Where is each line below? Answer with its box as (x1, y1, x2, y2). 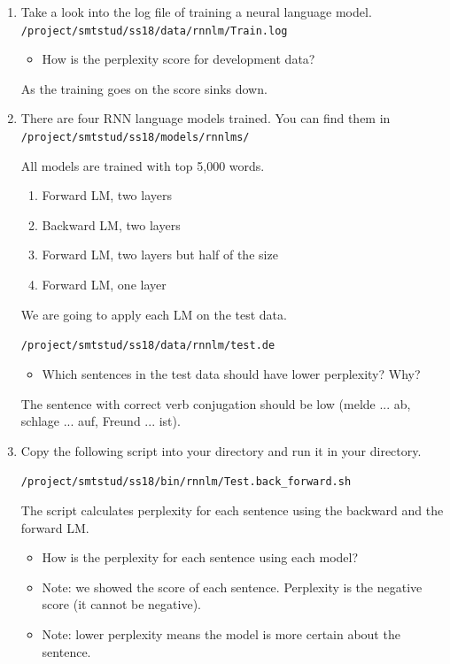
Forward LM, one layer (42, 275, 167, 294)
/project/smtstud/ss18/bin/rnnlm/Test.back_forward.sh (20, 475, 352, 489)
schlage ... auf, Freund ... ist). (20, 412, 181, 430)
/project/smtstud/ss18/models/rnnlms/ (20, 131, 250, 144)
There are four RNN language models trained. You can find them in (20, 109, 391, 127)
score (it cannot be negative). (42, 595, 201, 614)
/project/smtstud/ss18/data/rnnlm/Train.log (20, 24, 288, 37)
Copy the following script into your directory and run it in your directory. (20, 441, 422, 459)
